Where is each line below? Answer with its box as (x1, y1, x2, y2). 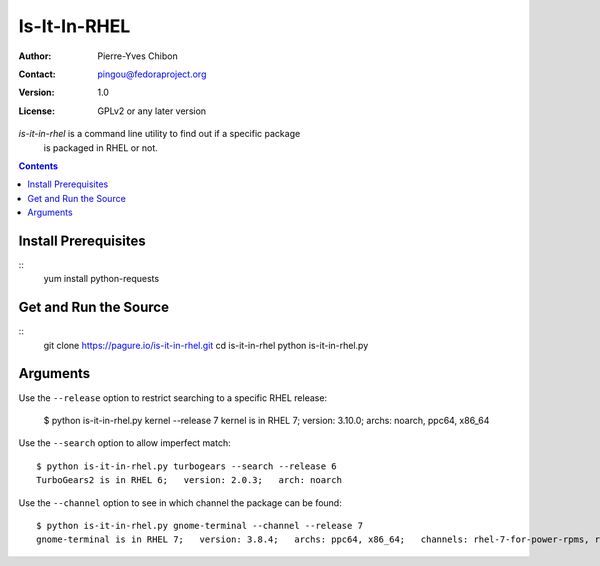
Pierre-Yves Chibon (97, 50, 179, 62)
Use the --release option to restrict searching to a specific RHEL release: (18, 391, 328, 404)
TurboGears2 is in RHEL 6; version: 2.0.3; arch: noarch (36, 475, 342, 486)
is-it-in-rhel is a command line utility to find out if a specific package (18, 128, 301, 140)
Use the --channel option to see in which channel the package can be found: (18, 496, 342, 509)
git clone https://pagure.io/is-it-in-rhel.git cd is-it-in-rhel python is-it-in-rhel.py (43, 339, 369, 351)
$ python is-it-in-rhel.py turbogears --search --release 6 (36, 460, 337, 472)
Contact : (18, 68, 57, 80)
